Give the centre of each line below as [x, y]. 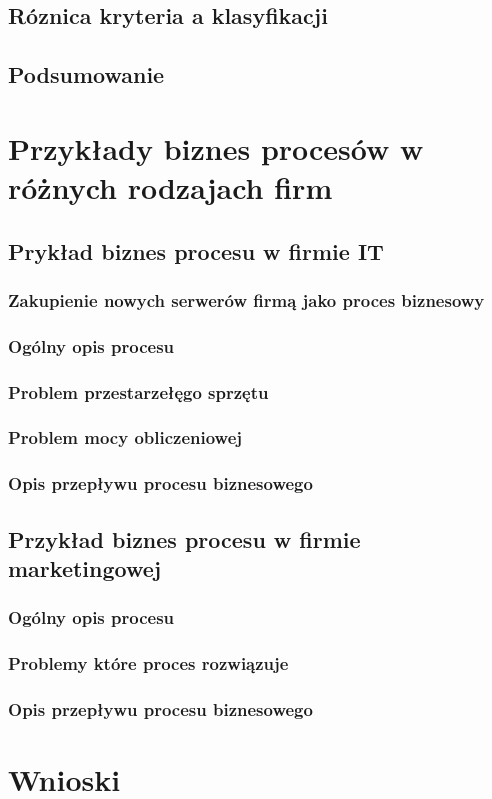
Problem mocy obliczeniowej [125, 437]
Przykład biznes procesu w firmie [184, 538]
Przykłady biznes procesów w [216, 147]
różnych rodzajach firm [170, 186]
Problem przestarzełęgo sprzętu [138, 391]
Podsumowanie [86, 74]
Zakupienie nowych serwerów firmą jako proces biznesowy [246, 299]
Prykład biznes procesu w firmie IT [196, 250]
